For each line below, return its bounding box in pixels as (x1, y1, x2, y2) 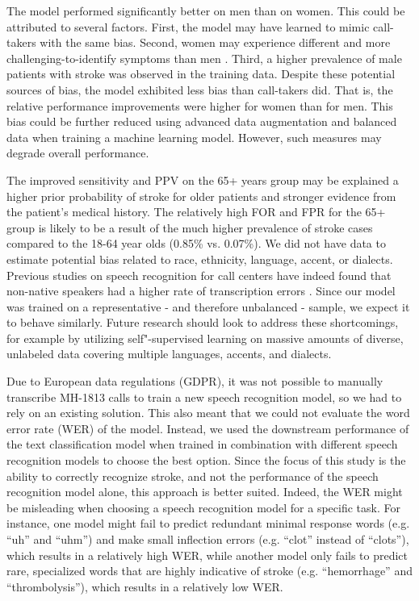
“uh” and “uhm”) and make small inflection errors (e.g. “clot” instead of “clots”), (6, 531, 409, 547)
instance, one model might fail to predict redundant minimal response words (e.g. (6, 515, 410, 532)
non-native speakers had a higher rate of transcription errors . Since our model (6, 282, 396, 299)
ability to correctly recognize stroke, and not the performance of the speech (6, 467, 379, 484)
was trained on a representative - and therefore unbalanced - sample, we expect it (6, 298, 410, 315)
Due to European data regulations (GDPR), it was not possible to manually (6, 373, 383, 390)
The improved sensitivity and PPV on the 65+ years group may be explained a (6, 171, 399, 188)
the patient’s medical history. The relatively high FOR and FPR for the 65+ (6, 203, 386, 220)
